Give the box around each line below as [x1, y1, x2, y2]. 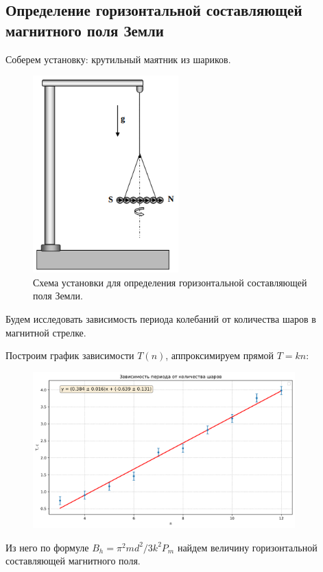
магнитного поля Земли [5, 19, 164, 41]
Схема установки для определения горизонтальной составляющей [33, 275, 307, 289]
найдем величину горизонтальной [177, 540, 318, 554]
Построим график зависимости [5, 348, 134, 363]
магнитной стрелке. [5, 325, 86, 339]
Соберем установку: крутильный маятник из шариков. [5, 52, 231, 66]
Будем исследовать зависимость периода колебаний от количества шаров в [5, 311, 316, 325]
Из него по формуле [5, 540, 89, 554]
